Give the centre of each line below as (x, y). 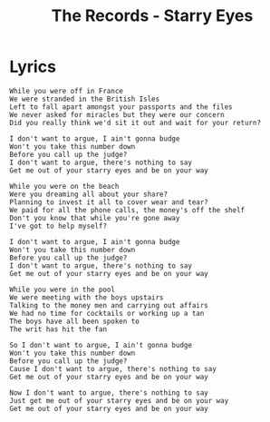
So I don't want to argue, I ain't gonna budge (101, 345)
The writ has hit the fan (58, 329)
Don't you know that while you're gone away (95, 218)
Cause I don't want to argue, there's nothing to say (113, 368)
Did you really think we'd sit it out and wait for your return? (135, 123)
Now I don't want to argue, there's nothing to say (109, 393)
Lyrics (33, 67)
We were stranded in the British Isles (85, 99)
